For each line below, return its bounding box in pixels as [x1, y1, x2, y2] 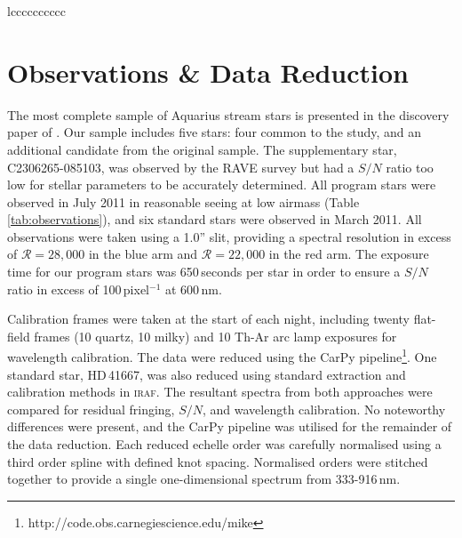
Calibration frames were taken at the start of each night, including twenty [7, 309, 410, 328]
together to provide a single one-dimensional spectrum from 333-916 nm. [7, 470, 401, 488]
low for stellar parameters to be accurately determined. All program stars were [7, 175, 436, 194]
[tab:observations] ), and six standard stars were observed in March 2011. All [7, 210, 422, 229]
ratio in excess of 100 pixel [7, 279, 150, 298]
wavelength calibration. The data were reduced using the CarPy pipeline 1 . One [7, 345, 437, 366]
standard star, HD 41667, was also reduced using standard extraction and [7, 365, 406, 383]
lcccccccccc [7, 2, 67, 20]
